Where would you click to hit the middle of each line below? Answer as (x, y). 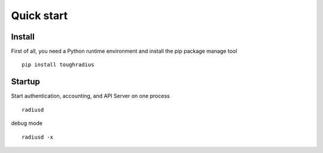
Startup (25, 82)
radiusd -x (38, 137)
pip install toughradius (58, 65)
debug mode (27, 123)
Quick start (39, 16)
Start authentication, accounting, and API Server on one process (90, 96)
